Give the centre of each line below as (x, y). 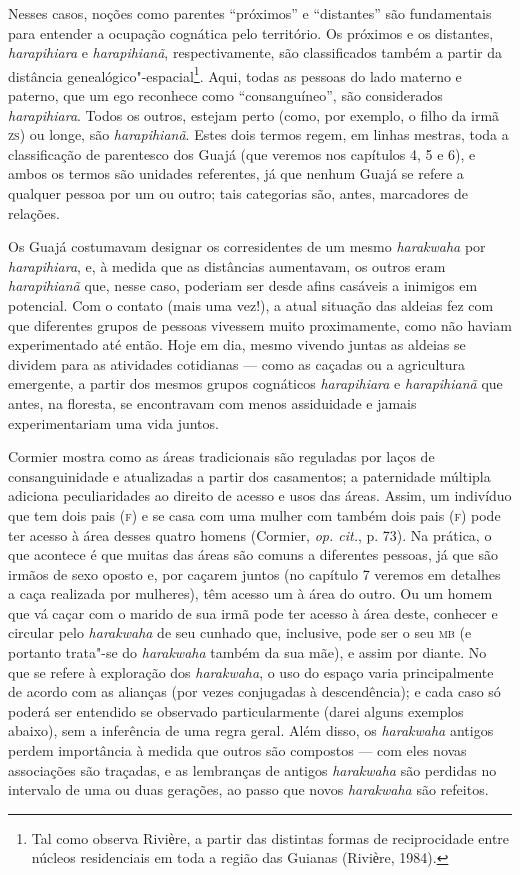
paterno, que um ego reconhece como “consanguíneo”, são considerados (225, 95)
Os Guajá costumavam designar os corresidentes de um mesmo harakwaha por (247, 246)
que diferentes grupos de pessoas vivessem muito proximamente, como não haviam (260, 324)
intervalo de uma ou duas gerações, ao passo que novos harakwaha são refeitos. (248, 789)
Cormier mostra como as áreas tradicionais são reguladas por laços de (221, 456)
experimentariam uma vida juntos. (113, 422)
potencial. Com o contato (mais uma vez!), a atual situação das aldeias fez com (251, 304)
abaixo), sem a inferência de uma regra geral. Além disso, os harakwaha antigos (251, 730)
